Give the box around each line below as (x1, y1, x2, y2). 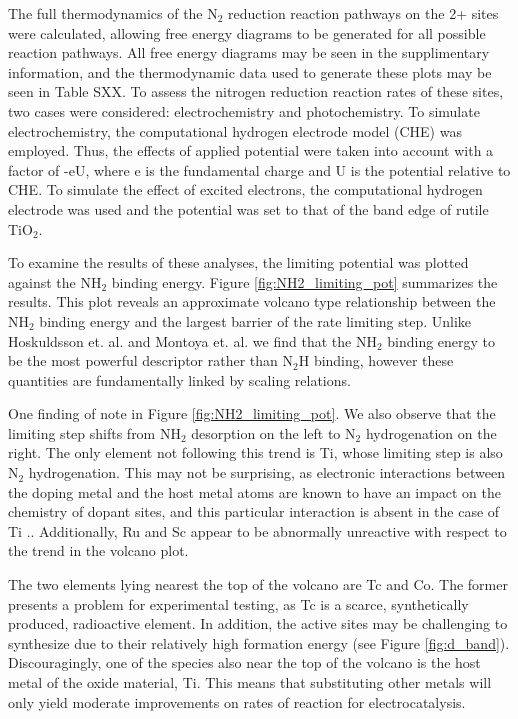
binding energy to (387, 330, 496, 351)
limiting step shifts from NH (8, 422, 181, 443)
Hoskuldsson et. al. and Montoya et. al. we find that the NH (8, 330, 377, 351)
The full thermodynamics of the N (8, 3, 218, 23)
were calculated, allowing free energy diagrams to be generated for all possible (8, 22, 486, 43)
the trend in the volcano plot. (8, 540, 189, 561)
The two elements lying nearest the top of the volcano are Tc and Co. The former (8, 574, 508, 595)
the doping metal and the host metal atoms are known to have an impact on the (8, 481, 501, 502)
